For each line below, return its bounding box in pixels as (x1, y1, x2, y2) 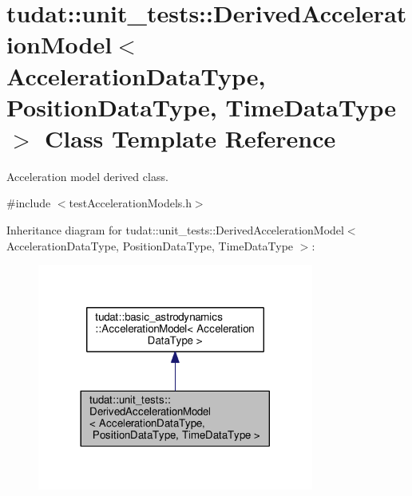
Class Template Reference (45, 121, 336, 154)
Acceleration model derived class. (6, 167, 168, 184)
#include (6, 195, 51, 211)
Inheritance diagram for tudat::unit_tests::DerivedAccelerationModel (6, 222, 344, 238)
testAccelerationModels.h (69, 195, 192, 211)
